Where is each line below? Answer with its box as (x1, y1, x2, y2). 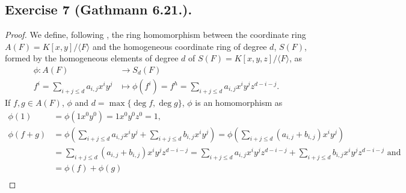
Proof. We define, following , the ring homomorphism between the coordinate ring (5, 28, 306, 41)
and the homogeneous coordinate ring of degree (92, 40, 267, 52)
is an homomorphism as (195, 96, 283, 109)
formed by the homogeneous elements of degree (5, 52, 179, 64)
